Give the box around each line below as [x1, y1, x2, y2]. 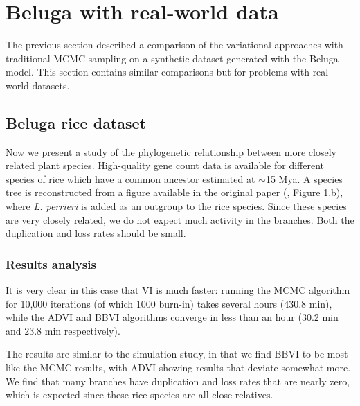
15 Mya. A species [265, 171, 343, 186]
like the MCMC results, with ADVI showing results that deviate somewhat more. [6, 360, 351, 375]
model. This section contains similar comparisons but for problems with [6, 64, 309, 79]
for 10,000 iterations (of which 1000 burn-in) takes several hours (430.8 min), [6, 296, 332, 310]
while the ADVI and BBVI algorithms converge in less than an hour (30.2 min [6, 310, 339, 324]
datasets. [32, 78, 70, 92]
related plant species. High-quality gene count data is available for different [6, 158, 325, 173]
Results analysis [6, 255, 96, 272]
